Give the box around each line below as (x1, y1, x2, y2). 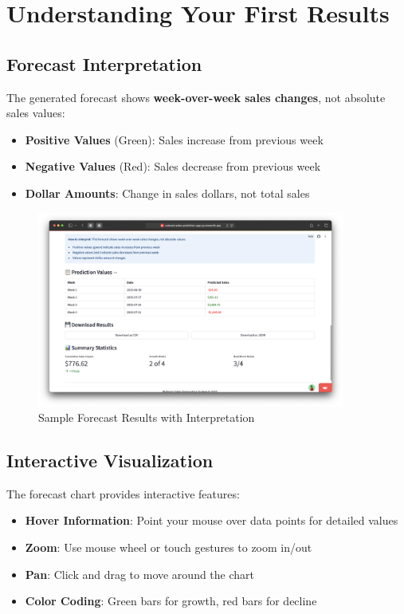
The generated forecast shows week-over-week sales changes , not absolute (6, 89, 386, 105)
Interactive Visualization (6, 448, 214, 473)
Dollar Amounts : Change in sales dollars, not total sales (25, 184, 310, 201)
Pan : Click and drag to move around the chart (25, 565, 255, 582)
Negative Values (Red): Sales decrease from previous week (25, 158, 321, 175)
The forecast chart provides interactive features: (6, 485, 240, 502)
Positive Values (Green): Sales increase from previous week (25, 131, 324, 148)
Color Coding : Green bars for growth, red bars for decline (25, 592, 317, 609)
